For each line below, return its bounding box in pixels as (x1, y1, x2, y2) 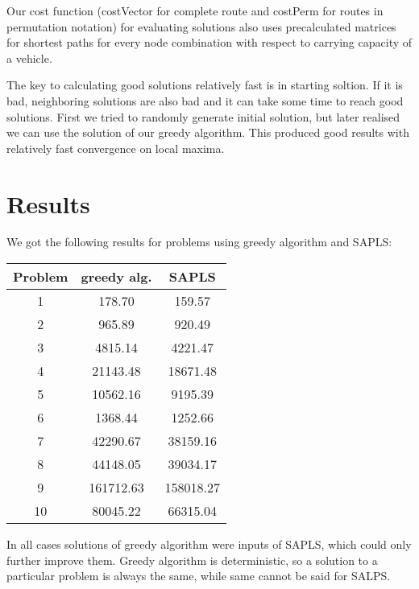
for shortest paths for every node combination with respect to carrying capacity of (6, 34, 413, 51)
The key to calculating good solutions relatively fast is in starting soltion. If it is (6, 76, 403, 93)
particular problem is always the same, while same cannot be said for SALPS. (6, 567, 391, 584)
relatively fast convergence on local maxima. (6, 139, 225, 156)
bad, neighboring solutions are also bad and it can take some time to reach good (6, 92, 404, 109)
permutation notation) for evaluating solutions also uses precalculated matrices (6, 18, 396, 35)
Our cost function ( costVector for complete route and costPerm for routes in (6, 2, 384, 19)
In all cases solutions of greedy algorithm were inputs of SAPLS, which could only (6, 536, 412, 553)
